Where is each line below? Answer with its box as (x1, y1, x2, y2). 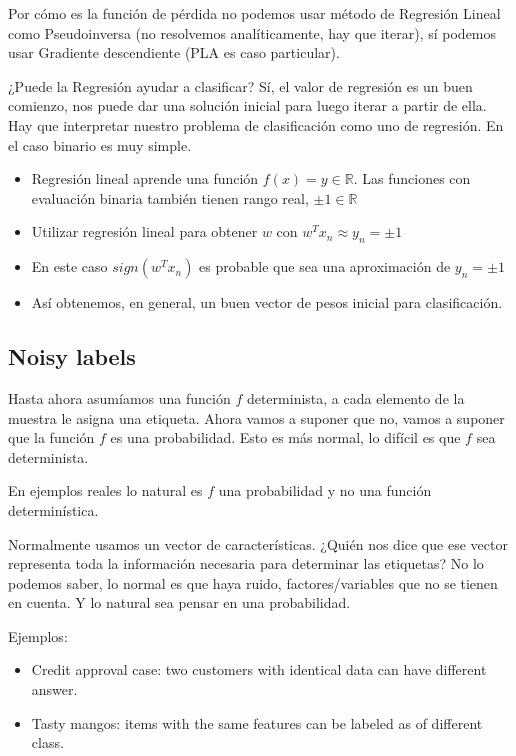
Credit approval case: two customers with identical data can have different (31, 659, 487, 680)
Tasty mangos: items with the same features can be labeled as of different (31, 712, 483, 733)
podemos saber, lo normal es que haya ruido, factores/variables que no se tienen (8, 572, 498, 593)
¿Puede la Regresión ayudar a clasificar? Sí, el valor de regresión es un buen (8, 75, 473, 96)
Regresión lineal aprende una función (31, 168, 259, 189)
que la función (8, 427, 95, 448)
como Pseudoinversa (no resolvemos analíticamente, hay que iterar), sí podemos (8, 22, 497, 43)
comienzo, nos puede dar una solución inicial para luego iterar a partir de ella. (8, 95, 487, 116)
